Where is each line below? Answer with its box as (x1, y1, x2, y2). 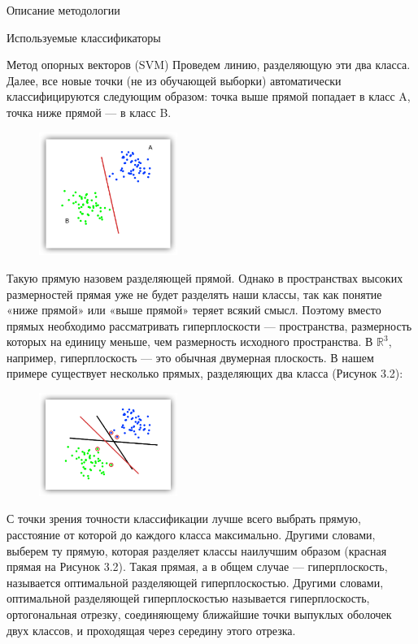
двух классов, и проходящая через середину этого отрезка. (7, 621, 296, 638)
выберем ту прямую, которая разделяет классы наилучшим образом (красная (7, 542, 387, 559)
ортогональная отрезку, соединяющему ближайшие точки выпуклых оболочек (7, 606, 392, 623)
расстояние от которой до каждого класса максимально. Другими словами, (7, 526, 376, 543)
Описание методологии (7, 2, 120, 18)
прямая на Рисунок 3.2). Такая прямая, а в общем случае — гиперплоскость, (7, 558, 388, 575)
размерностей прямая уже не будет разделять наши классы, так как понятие (7, 285, 382, 302)
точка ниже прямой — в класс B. (7, 103, 172, 120)
